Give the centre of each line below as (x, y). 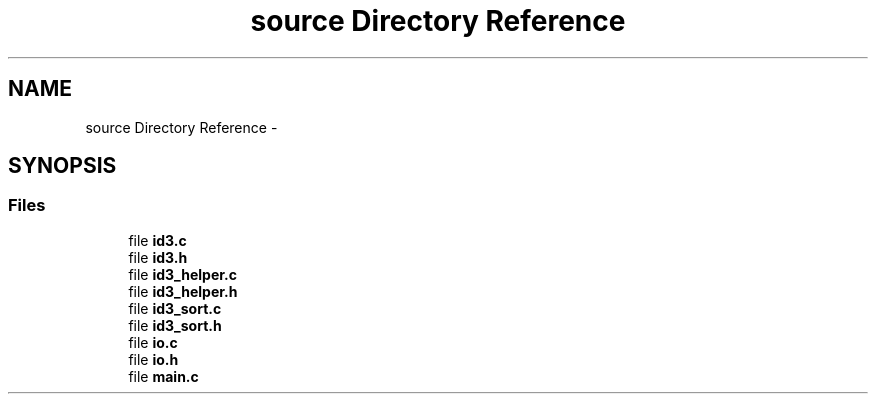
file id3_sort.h (175, 325)
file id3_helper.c (182, 274)
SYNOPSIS (62, 166)
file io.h (153, 359)
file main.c (163, 376)
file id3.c (157, 240)
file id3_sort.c (175, 308)
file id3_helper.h (183, 291)
